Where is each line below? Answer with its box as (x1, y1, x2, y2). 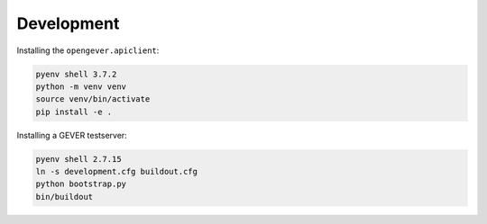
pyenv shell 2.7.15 (35, 154, 122, 164)
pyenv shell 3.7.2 (35, 68, 117, 79)
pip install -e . (35, 106, 113, 117)
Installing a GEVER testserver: (16, 130, 128, 140)
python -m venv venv (35, 81, 126, 92)
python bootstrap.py (35, 179, 126, 189)
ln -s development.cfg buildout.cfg (35, 166, 198, 177)
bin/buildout (35, 192, 94, 202)
